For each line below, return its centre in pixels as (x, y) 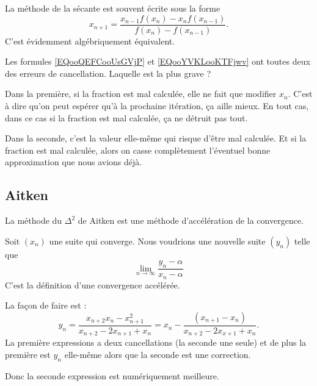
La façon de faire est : (46, 305)
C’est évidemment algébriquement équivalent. (90, 41)
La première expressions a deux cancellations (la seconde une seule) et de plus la (156, 342)
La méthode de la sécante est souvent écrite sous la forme (113, 8)
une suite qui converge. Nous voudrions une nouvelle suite (157, 241)
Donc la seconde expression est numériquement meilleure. (112, 375)
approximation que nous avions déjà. (74, 162)
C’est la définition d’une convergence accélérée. (93, 284)
